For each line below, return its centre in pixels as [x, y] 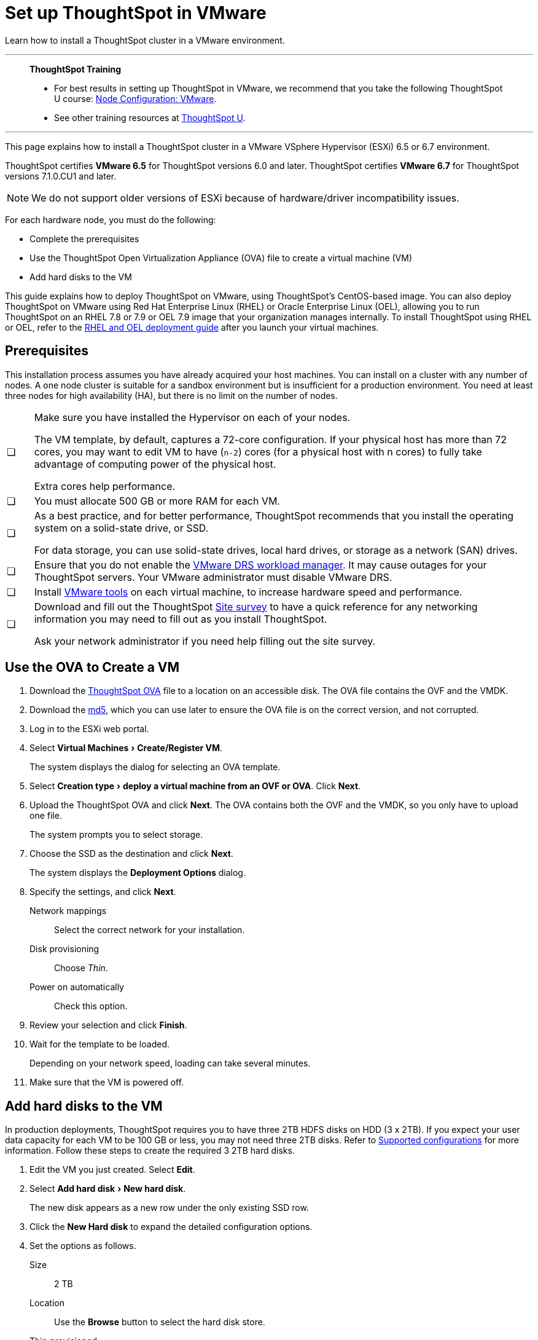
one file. [46, 816]
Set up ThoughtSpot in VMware [136, 13]
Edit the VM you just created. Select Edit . [112, 1170]
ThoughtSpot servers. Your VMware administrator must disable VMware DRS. [213, 577]
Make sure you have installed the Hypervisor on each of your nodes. [192, 417]
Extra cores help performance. [105, 486]
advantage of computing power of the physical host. [155, 464]
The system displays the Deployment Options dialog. [138, 873]
